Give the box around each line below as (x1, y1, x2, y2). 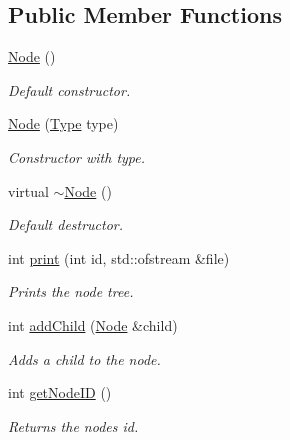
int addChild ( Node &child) (8, 314, 178, 335)
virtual (8, 180, 49, 201)
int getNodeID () (8, 382, 112, 403)
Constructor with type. (8, 146, 146, 167)
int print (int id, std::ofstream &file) (8, 247, 230, 268)
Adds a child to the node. (8, 348, 161, 369)
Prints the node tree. (8, 281, 134, 302)
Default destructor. (8, 214, 124, 235)
